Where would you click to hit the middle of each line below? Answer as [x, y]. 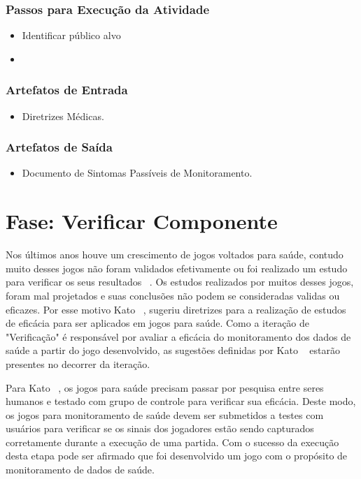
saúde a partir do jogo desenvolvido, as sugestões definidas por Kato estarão [173, 350]
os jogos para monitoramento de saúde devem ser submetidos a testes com [165, 414]
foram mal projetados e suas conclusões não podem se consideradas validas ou [173, 295]
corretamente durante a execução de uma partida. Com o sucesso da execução [172, 442]
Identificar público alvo [71, 35]
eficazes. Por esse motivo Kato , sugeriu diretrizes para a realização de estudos [176, 309]
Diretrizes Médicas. [63, 116]
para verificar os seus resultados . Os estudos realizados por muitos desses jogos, [180, 282]
